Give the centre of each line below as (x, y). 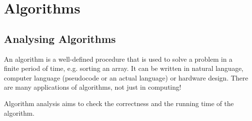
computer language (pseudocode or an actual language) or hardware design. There (126, 77)
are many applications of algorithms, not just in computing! (93, 87)
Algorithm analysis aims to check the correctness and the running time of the (119, 103)
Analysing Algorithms (60, 38)
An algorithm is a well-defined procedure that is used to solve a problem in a (118, 59)
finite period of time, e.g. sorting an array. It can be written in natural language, (124, 68)
